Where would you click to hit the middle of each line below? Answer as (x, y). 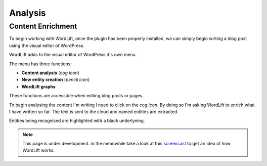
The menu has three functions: (40, 64)
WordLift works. (39, 150)
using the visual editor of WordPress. (47, 45)
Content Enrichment (43, 26)
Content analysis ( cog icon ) (50, 73)
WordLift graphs (39, 86)
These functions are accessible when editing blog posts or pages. (76, 96)
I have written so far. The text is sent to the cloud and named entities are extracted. (94, 112)
